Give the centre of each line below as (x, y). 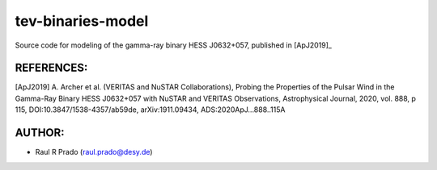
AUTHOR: (40, 133)
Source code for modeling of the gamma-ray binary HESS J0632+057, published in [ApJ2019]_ (173, 45)
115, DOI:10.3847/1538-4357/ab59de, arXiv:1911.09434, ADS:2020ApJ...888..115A (150, 110)
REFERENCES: (51, 68)
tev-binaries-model (82, 21)
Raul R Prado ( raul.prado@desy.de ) (94, 152)
